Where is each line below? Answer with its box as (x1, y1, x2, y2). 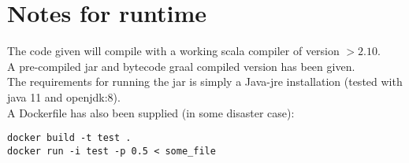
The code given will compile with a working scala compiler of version (7, 43, 340, 59)
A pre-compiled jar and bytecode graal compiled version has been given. (7, 57, 355, 74)
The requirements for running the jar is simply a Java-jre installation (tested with (7, 73, 403, 90)
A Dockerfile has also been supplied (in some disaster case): (7, 104, 295, 120)
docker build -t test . (7, 132, 132, 144)
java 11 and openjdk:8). (7, 88, 121, 105)
